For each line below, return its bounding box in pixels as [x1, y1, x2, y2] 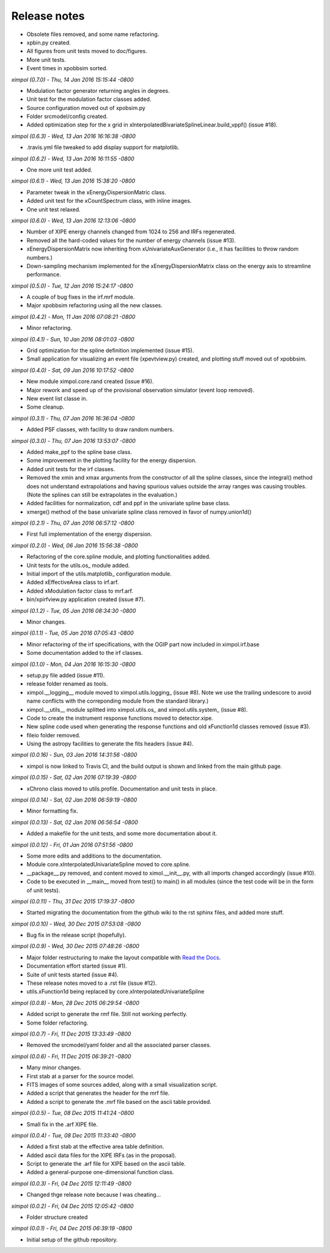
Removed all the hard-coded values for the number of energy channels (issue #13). [26, 236, 236, 244]
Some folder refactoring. [26, 1019, 89, 1026]
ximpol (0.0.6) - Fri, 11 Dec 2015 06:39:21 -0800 [11, 1053, 131, 1060]
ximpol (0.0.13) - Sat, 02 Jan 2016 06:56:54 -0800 [11, 819, 139, 826]
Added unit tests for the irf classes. [26, 465, 116, 473]
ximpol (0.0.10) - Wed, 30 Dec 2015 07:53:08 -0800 [11, 920, 141, 927]
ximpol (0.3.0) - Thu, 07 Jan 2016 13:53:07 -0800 [11, 437, 136, 444]
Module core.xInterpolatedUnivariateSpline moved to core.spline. [26, 861, 191, 868]
